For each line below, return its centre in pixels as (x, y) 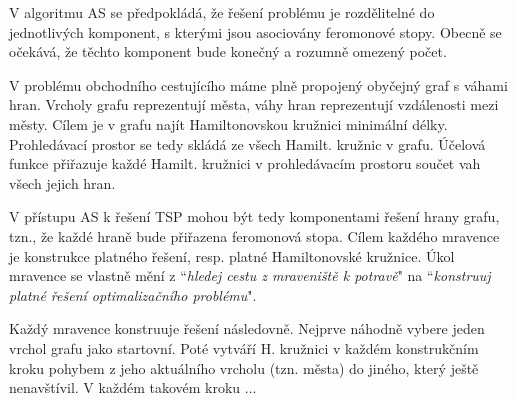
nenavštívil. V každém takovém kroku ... (133, 387)
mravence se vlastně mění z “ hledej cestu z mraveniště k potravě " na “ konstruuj (250, 275)
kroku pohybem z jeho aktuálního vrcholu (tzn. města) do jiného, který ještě (244, 367)
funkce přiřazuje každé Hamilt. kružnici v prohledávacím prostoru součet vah (245, 163)
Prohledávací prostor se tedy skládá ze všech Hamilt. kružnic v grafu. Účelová (247, 143)
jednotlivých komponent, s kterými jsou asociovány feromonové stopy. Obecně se (255, 31)
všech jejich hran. (62, 182)
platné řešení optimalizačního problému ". (133, 294)
